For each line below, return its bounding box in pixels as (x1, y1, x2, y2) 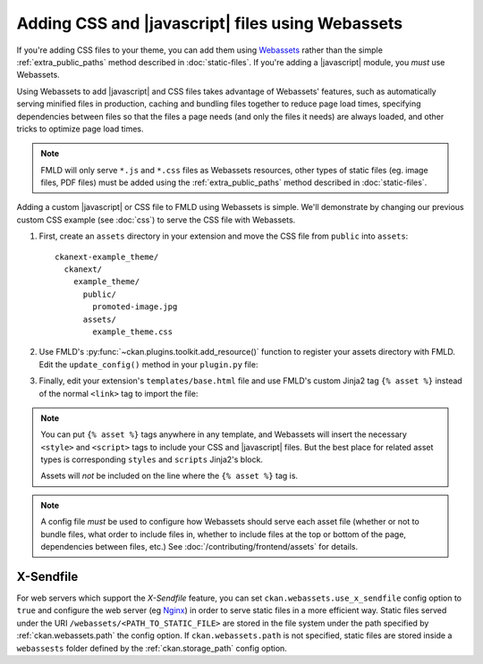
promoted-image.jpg (92, 302, 178, 312)
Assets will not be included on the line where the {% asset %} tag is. (40, 470, 299, 482)
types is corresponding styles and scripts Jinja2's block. (40, 454, 264, 465)
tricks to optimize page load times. (16, 123, 144, 134)
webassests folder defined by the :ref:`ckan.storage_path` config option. (16, 643, 288, 653)
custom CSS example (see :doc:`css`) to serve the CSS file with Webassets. (16, 214, 296, 225)
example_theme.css (92, 326, 174, 337)
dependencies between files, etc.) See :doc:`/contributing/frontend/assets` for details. (40, 542, 358, 552)
